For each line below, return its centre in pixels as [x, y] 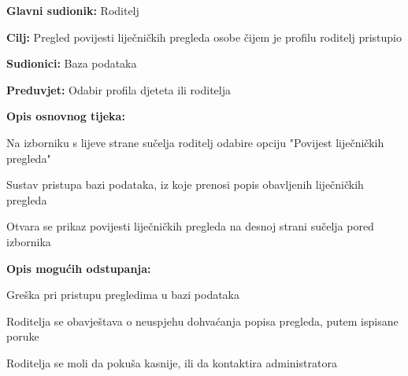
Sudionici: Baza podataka [72, 63]
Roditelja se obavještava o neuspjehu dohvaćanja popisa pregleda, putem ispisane [202, 321]
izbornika [29, 241]
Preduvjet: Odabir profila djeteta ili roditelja [119, 89]
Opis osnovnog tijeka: [66, 116]
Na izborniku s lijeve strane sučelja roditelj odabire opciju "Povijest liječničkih [195, 142]
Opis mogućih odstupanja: [79, 268]
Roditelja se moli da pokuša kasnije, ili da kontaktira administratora [172, 362]
